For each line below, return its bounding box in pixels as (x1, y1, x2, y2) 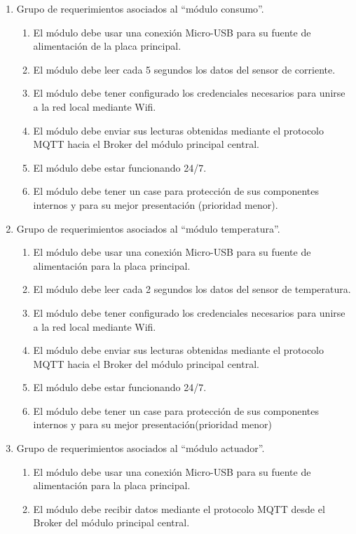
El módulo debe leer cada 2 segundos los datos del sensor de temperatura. (33, 282, 351, 296)
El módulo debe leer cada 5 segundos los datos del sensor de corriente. (33, 62, 336, 76)
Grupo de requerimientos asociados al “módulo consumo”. (16, 1, 264, 15)
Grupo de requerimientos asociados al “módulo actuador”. (16, 441, 265, 456)
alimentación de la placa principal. (33, 39, 182, 53)
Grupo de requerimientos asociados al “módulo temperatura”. (16, 221, 280, 235)
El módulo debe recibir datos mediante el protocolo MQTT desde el (33, 501, 325, 516)
